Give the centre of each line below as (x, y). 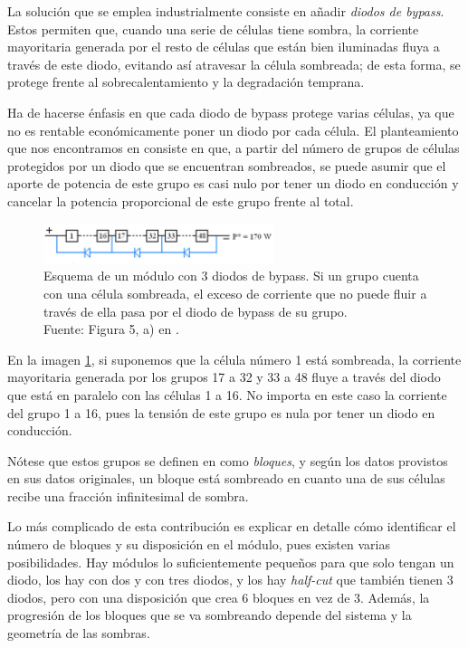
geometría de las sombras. (79, 633)
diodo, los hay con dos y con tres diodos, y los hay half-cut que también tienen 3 (230, 580)
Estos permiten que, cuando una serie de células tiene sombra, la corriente (213, 29)
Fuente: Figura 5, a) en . (111, 329)
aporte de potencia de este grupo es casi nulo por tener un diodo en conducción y (233, 183)
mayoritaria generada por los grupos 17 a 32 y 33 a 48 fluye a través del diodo (224, 377)
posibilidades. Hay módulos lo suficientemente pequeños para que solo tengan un (231, 562)
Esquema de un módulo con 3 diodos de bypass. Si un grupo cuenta (231, 276)
